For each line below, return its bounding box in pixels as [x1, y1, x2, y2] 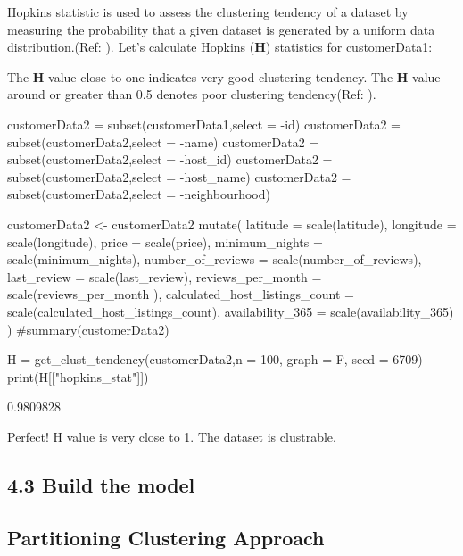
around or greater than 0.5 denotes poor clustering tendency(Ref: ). [7, 85, 376, 104]
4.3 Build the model [7, 470, 195, 498]
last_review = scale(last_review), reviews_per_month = [7, 267, 322, 286]
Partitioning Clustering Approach [7, 523, 325, 551]
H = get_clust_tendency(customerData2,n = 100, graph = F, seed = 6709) [7, 350, 423, 369]
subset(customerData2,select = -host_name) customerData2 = [7, 167, 351, 186]
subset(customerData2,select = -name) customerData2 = [7, 132, 319, 151]
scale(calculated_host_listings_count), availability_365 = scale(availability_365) [7, 302, 454, 320]
